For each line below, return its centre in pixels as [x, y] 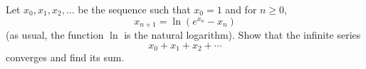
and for [241, 9]
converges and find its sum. [65, 57]
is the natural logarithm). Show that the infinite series [242, 35]
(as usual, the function [55, 35]
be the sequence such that [134, 9]
